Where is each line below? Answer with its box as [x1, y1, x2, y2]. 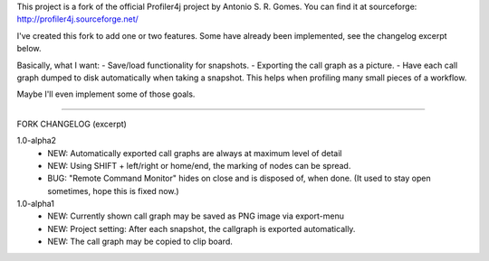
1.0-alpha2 [16, 135, 57, 146]
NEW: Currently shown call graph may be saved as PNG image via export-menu [47, 210, 344, 221]
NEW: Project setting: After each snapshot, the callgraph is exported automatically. [47, 223, 356, 234]
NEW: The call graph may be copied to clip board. [47, 236, 233, 247]
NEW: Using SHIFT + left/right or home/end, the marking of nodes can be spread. [47, 160, 351, 171]
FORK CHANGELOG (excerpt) [16, 118, 127, 129]
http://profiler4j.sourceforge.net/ [16, 14, 139, 24]
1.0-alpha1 [16, 199, 54, 210]
